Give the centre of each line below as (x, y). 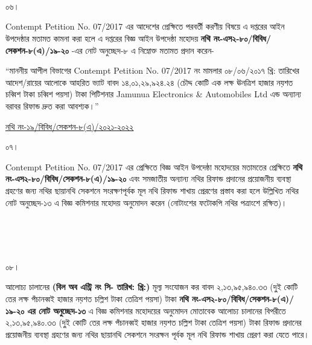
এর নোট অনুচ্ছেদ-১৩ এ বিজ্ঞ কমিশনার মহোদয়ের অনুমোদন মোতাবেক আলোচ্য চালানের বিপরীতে (157, 310)
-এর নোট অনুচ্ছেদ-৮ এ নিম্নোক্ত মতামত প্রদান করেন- (143, 50)
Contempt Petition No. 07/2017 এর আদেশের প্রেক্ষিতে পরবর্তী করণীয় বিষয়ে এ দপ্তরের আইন (145, 26)
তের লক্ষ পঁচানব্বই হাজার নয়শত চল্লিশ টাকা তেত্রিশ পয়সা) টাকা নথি (97, 299)
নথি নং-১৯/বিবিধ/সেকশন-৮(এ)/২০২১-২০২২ (70, 126)
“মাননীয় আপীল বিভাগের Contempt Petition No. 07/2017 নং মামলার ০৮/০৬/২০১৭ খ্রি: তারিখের (152, 70)
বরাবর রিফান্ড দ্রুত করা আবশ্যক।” (52, 105)
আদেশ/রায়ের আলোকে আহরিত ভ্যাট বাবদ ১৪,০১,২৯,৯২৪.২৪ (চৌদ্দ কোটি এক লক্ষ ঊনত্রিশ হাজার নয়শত (149, 82)
